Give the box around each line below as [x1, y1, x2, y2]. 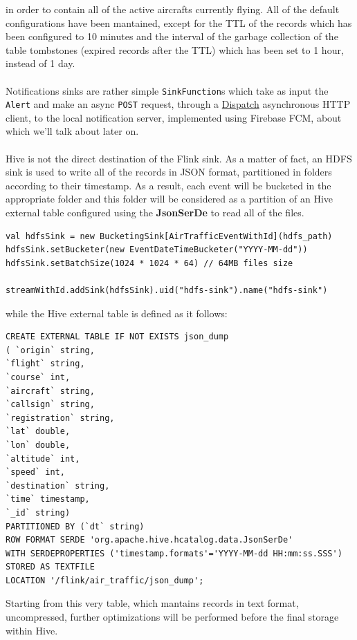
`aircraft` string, [6, 386, 95, 396]
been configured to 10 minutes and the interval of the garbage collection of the [6, 29, 338, 44]
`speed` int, [6, 467, 65, 478]
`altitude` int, [6, 453, 80, 464]
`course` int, [6, 372, 71, 382]
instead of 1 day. [6, 56, 75, 70]
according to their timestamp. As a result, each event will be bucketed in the [6, 178, 331, 192]
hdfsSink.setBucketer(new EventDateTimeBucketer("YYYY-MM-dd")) [6, 245, 308, 255]
